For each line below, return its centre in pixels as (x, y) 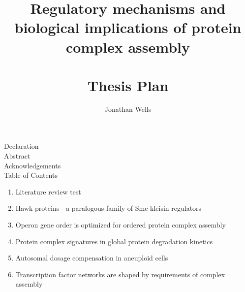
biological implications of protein (128, 27)
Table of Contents (31, 175)
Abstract (17, 156)
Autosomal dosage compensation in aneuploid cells (92, 258)
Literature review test (48, 191)
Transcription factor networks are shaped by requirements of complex (120, 274)
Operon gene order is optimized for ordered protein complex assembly (121, 225)
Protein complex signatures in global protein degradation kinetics (114, 241)
